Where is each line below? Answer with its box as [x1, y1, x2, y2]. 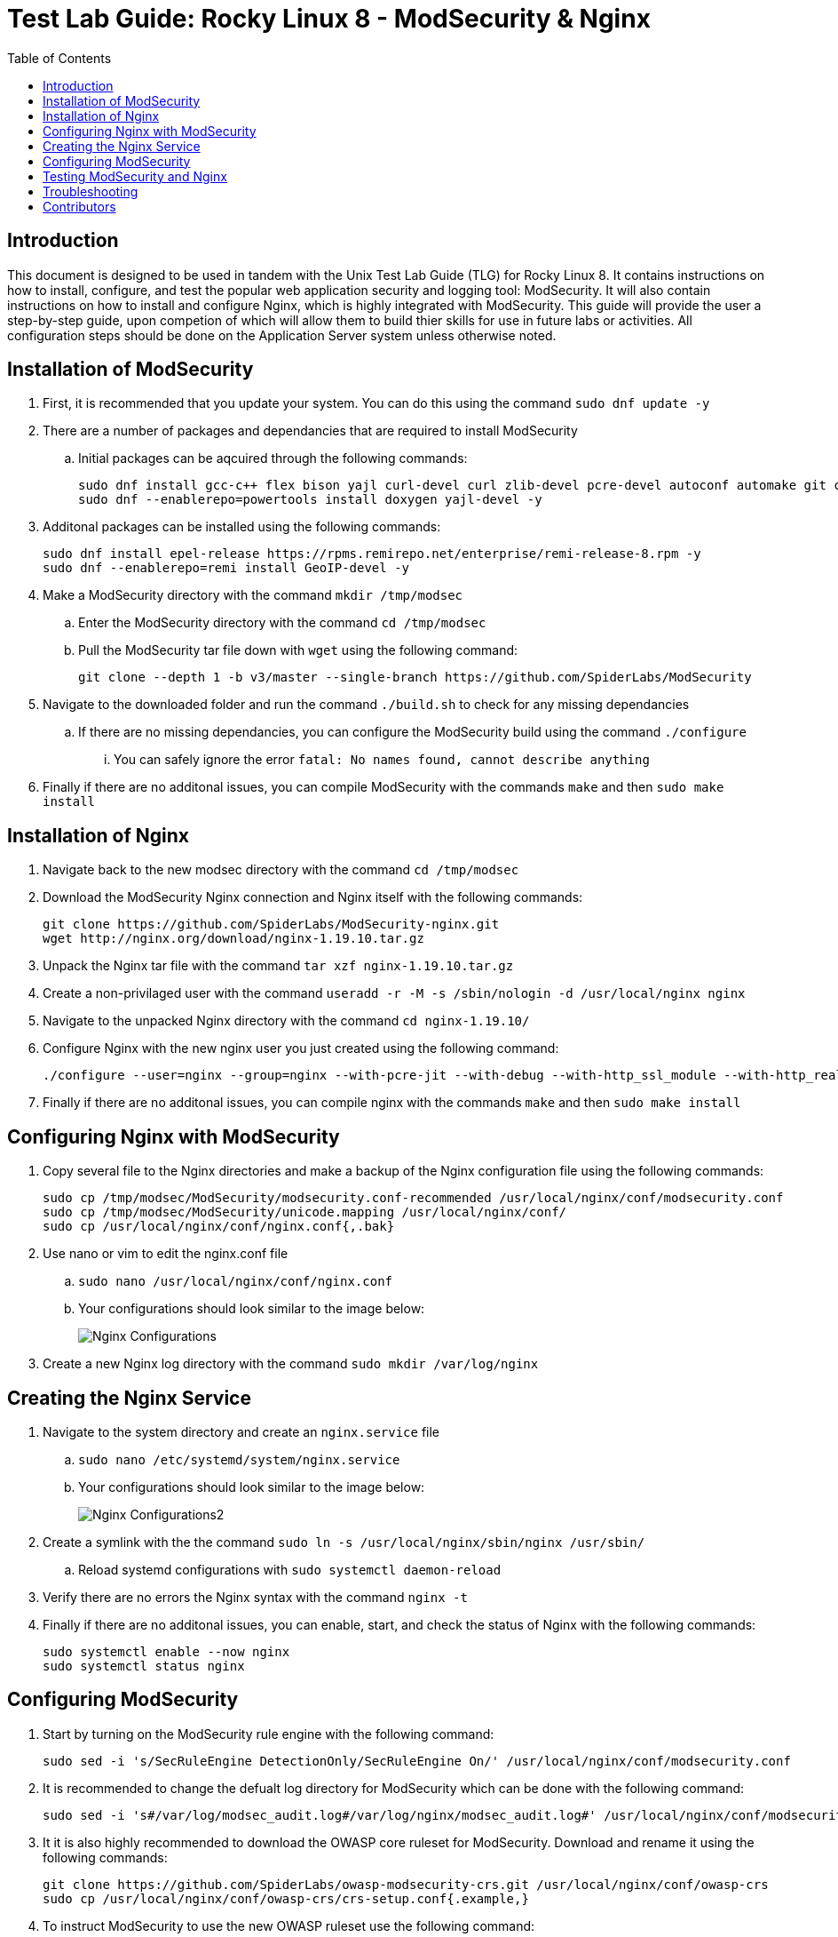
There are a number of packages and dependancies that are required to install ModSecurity [43, 423, 578, 439]
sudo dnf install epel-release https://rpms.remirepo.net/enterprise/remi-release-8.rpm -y [43, 546, 701, 562]
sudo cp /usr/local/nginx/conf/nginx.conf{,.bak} [43, 1219, 395, 1234]
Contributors [43, 198, 116, 214]
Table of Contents [7, 50, 112, 66]
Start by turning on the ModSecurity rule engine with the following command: [43, 1726, 494, 1742]
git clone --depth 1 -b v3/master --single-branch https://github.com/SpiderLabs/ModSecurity [78, 670, 752, 685]
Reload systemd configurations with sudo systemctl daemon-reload [78, 1561, 502, 1577]
